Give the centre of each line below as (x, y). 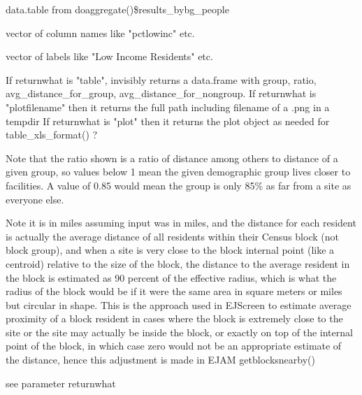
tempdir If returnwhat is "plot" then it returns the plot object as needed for (168, 121)
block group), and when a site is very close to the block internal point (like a (170, 250)
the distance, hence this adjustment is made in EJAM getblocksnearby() (160, 360)
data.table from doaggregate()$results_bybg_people (117, 9)
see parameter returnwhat (61, 383)
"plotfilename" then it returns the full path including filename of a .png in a (168, 107)
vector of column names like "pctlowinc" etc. (100, 33)
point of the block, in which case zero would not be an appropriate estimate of (174, 346)
